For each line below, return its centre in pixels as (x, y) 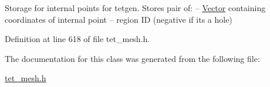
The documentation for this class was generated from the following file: (132, 58)
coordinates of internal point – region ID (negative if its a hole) (119, 19)
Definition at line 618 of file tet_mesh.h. (77, 39)
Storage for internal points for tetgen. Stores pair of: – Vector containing (135, 8)
